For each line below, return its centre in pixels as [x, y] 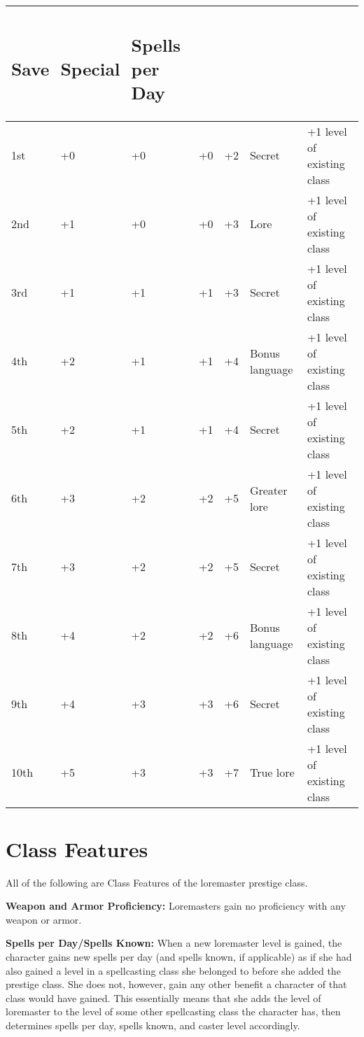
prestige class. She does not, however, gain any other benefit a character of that [176, 984]
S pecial [90, 68]
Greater [268, 490]
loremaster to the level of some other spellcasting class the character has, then [173, 1011]
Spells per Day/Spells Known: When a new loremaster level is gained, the [174, 943]
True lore [272, 772]
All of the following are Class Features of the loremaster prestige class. [157, 882]
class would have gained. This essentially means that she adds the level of [163, 997]
